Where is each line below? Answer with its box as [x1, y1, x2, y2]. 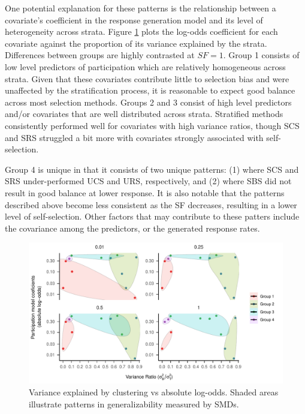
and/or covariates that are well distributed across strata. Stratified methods [5, 107, 283, 120]
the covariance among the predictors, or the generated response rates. [5, 221, 260, 234]
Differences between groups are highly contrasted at [5, 49, 195, 61]
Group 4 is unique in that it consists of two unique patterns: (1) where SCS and [5, 163, 299, 175]
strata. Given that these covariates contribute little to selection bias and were [5, 72, 289, 85]
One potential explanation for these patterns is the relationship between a [5, 2, 276, 14]
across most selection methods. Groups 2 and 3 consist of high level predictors [5, 95, 292, 108]
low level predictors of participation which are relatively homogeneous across [5, 60, 286, 73]
